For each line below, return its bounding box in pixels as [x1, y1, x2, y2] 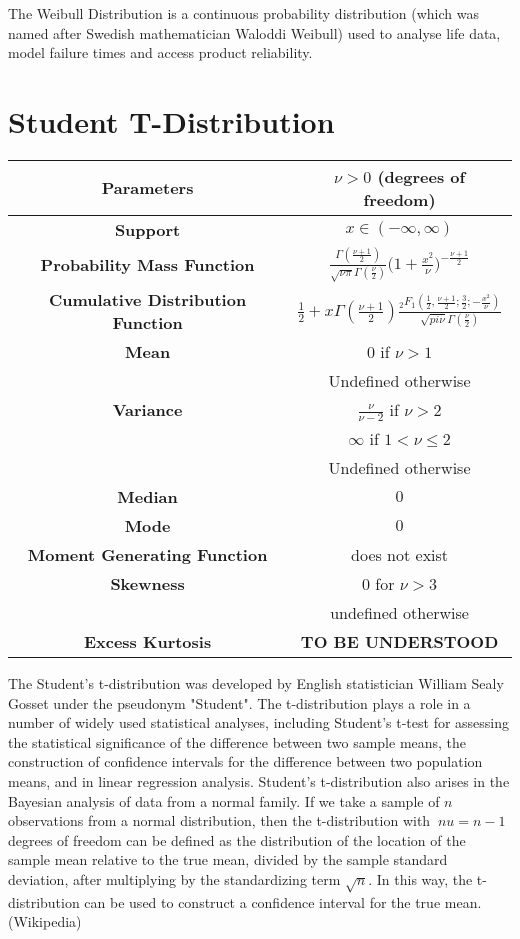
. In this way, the [368, 869, 473, 890]
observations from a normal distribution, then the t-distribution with [8, 810, 431, 831]
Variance [112, 397, 183, 421]
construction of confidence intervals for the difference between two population [8, 751, 483, 772]
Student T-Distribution [8, 100, 335, 141]
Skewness [110, 572, 185, 596]
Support [114, 217, 181, 241]
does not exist [351, 543, 449, 567]
